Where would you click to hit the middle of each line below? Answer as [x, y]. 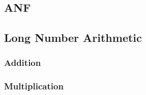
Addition [23, 63]
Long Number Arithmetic [73, 38]
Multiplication [34, 86]
